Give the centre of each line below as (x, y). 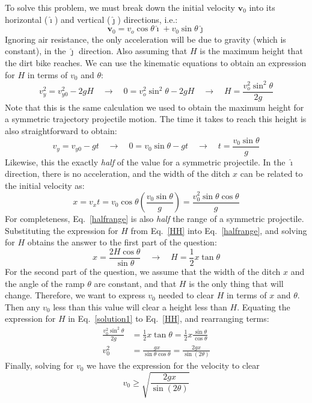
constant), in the (35, 51)
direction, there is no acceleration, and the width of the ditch (118, 174)
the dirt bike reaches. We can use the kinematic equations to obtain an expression (156, 63)
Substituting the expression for (62, 230)
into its (262, 7)
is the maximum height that (251, 51)
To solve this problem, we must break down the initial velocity (120, 7)
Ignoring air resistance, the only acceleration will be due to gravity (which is (145, 39)
